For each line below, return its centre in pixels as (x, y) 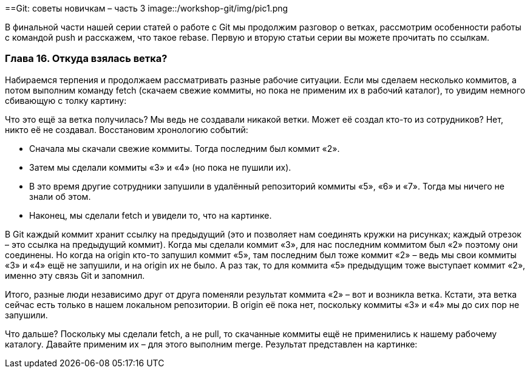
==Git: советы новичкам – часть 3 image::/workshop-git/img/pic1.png (147, 8)
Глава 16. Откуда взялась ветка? (86, 59)
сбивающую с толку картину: (66, 100)
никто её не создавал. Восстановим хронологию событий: (127, 129)
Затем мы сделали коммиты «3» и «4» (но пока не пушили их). (160, 167)
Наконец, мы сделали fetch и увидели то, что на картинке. (151, 215)
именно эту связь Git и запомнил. (75, 275)
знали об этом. (60, 196)
